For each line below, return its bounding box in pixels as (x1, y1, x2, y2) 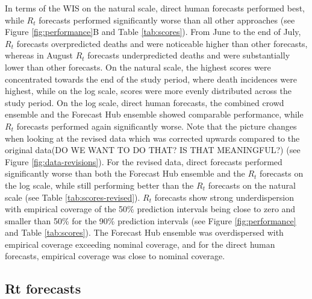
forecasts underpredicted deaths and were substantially (87, 49, 290, 61)
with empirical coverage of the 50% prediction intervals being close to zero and (5, 203, 296, 215)
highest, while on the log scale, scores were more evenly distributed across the (5, 84, 292, 97)
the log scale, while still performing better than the (5, 178, 194, 191)
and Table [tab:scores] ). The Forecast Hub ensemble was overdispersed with (5, 226, 284, 239)
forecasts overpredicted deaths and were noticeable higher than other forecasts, (16, 37, 308, 49)
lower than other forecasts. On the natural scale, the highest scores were (5, 60, 271, 73)
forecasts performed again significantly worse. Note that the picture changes (16, 119, 297, 132)
